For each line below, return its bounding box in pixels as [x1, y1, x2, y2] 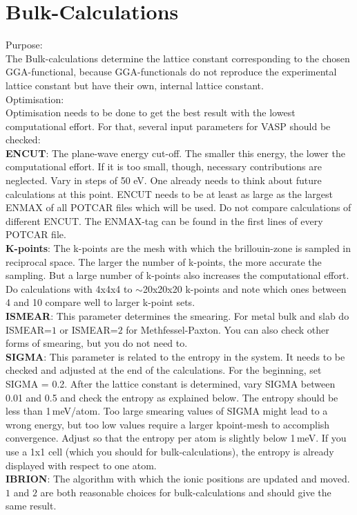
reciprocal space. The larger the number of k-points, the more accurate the [6, 254, 322, 269]
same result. [6, 498, 57, 513]
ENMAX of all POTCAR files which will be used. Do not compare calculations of [6, 200, 351, 215]
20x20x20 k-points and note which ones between [142, 281, 347, 296]
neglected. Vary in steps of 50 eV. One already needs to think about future [6, 173, 322, 188]
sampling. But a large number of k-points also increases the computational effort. [6, 268, 349, 282]
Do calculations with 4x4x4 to [6, 281, 133, 296]
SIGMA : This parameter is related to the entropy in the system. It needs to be [6, 349, 345, 363]
